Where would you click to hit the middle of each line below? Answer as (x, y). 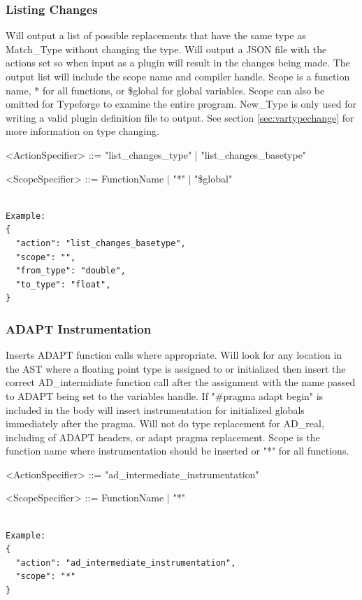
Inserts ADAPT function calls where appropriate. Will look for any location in (174, 355)
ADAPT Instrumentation (79, 328)
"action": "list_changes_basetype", (101, 243)
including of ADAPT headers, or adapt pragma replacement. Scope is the (163, 437)
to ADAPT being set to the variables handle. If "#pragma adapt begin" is (165, 395)
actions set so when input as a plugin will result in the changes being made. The (178, 63)
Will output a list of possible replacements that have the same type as (156, 35)
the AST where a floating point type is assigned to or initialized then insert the (176, 368)
